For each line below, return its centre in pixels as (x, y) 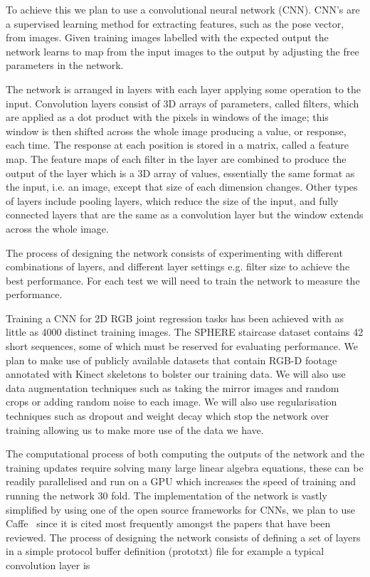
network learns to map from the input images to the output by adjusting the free (183, 51)
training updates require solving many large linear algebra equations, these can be (185, 467)
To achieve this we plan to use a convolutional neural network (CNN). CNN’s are (183, 9)
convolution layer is (48, 565)
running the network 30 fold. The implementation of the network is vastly (166, 495)
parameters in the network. (65, 65)
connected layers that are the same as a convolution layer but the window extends (185, 215)
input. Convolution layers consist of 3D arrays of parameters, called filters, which (183, 103)
